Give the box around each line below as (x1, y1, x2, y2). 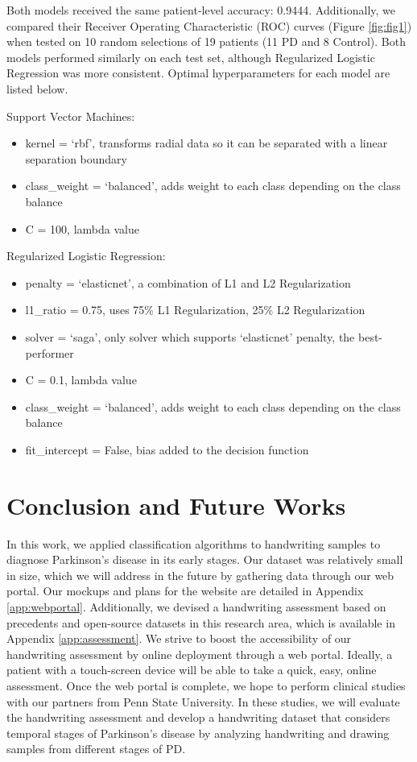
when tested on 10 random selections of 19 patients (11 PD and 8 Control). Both (6, 33, 407, 50)
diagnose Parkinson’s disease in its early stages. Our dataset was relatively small (6, 551, 403, 568)
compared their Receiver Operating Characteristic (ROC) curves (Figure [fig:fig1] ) (6, 17, 412, 34)
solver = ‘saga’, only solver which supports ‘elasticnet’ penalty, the (25, 328, 355, 345)
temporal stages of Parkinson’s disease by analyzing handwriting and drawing (6, 724, 390, 741)
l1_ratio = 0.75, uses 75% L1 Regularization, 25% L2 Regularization (25, 301, 365, 318)
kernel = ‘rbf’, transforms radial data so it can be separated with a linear (25, 135, 388, 151)
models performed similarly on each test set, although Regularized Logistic (6, 48, 375, 65)
